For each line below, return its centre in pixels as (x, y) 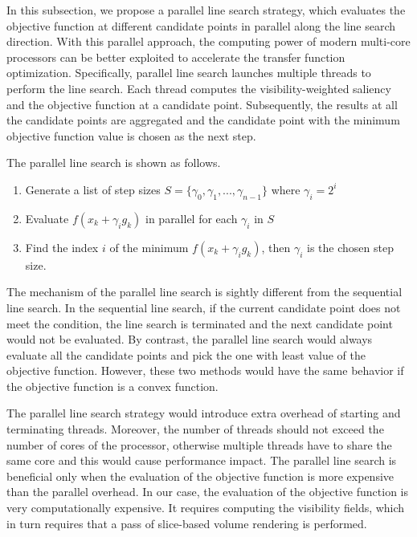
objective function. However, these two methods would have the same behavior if (205, 370)
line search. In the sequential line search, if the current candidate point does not (204, 307)
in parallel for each (192, 218)
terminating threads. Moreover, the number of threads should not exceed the (195, 429)
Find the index (62, 247)
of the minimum (149, 247)
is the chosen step (350, 247)
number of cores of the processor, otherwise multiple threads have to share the (199, 444)
